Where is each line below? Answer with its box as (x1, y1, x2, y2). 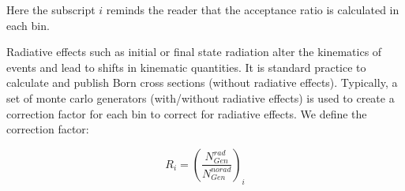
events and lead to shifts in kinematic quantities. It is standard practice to (6, 58, 366, 75)
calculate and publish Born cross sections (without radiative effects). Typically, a (6, 74, 398, 91)
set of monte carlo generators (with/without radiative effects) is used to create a (6, 89, 395, 106)
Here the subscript (6, 2, 96, 17)
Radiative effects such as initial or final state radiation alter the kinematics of (6, 43, 382, 60)
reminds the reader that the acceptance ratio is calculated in (106, 2, 399, 17)
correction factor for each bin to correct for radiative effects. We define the (6, 105, 367, 122)
